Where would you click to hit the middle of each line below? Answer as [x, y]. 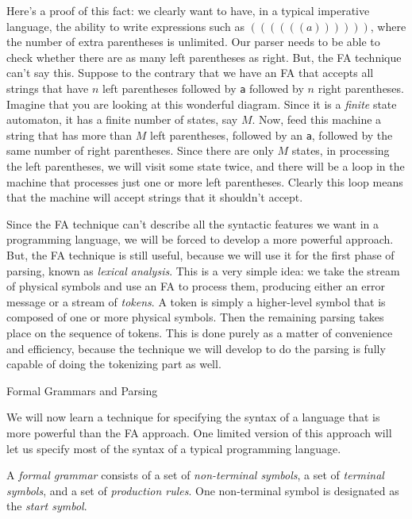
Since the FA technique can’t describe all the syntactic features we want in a [193, 223]
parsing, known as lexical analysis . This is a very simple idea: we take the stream [203, 270]
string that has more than [69, 135]
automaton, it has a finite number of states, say [122, 119]
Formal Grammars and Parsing [82, 390]
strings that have [48, 88]
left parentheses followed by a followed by [203, 88]
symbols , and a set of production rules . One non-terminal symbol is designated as [203, 490]
